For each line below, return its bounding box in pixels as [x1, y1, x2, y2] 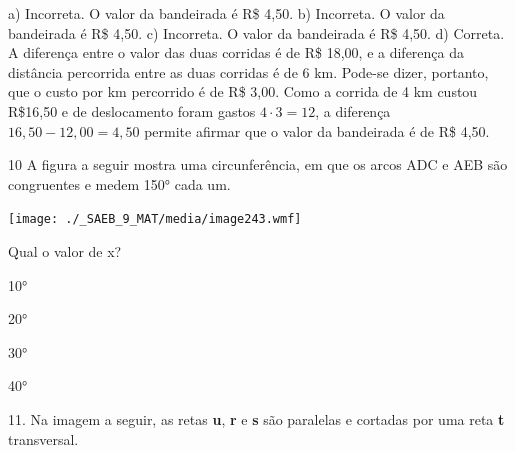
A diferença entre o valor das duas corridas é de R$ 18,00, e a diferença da [8, 42, 465, 63]
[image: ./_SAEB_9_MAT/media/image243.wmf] [8, 212, 302, 227]
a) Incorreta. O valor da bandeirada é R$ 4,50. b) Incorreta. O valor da [8, 3, 445, 23]
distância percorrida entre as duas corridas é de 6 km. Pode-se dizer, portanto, [8, 61, 489, 82]
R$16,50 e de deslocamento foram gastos [8, 100, 256, 121]
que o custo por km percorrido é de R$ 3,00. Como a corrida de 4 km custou [8, 81, 478, 102]
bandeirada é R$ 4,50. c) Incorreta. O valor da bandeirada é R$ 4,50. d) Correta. [8, 22, 505, 43]
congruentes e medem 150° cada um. [8, 173, 231, 194]
